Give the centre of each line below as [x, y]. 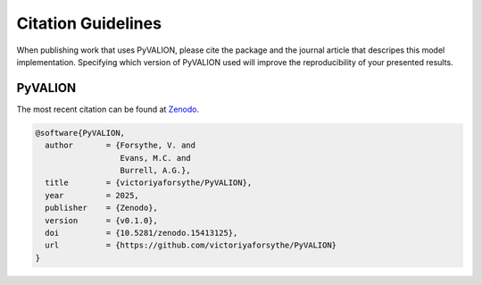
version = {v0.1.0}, [101, 220]
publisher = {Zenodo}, [101, 208]
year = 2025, [92, 195]
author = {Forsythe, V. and [120, 146]
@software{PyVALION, [80, 133]
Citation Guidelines [89, 23]
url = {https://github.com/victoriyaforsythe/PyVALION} [191, 245]
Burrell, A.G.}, [155, 170]
